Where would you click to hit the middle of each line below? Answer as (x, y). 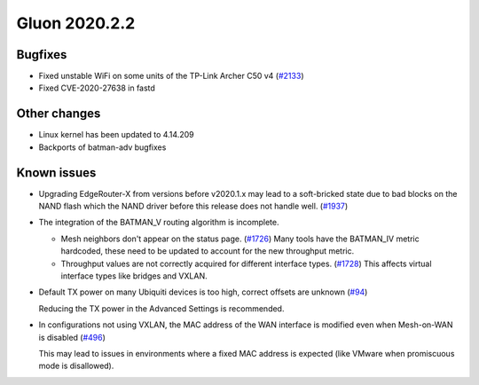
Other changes (59, 114)
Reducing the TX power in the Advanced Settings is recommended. (161, 308)
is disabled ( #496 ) (72, 337)
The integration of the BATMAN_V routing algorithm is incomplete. (159, 223)
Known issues (56, 173)
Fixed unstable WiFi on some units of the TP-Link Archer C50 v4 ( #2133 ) (171, 76)
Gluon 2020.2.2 (76, 23)
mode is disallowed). (76, 366)
